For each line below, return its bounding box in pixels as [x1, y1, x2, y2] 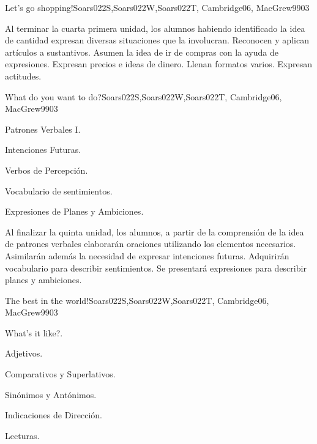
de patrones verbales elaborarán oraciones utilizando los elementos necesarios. [5, 237, 296, 250]
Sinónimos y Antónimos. [5, 388, 97, 401]
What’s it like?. [5, 326, 63, 339]
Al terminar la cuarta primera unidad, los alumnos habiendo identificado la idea [5, 21, 305, 34]
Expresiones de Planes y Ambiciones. [5, 205, 144, 218]
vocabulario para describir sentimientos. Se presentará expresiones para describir [5, 261, 307, 274]
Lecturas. [5, 429, 40, 442]
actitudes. [5, 69, 42, 82]
